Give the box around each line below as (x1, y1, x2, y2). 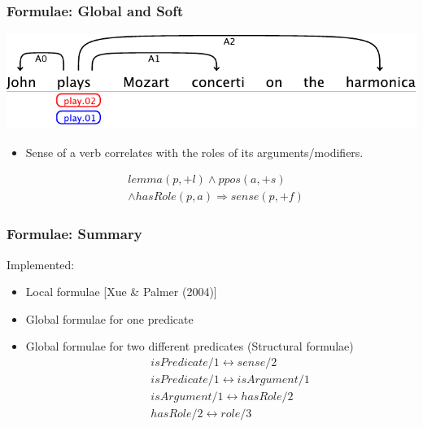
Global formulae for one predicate (25, 310, 194, 327)
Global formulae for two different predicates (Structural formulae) (25, 338, 354, 355)
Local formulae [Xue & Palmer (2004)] (25, 283, 217, 300)
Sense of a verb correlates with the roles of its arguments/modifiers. (25, 143, 364, 160)
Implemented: (7, 255, 75, 272)
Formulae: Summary (7, 224, 142, 244)
